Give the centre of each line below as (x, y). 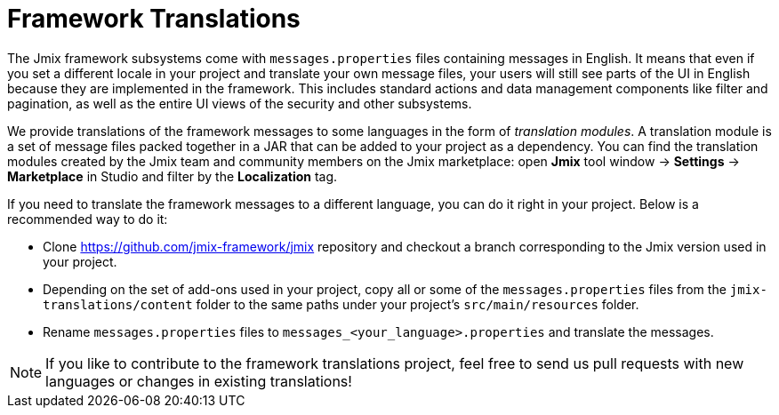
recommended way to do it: (88, 219)
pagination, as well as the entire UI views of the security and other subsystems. (240, 103)
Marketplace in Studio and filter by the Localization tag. (173, 176)
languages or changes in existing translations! (199, 381)
